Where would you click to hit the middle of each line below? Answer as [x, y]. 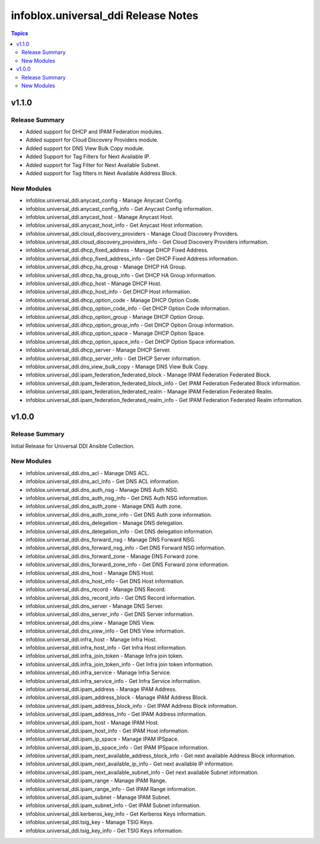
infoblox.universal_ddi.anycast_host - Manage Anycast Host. [100, 217]
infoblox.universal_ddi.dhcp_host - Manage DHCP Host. [94, 284]
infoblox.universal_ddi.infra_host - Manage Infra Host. [91, 639]
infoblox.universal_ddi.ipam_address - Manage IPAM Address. [101, 689]
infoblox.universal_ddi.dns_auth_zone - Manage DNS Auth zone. [104, 506]
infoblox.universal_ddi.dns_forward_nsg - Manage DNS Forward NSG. [111, 539]
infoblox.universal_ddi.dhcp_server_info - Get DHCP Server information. [113, 358]
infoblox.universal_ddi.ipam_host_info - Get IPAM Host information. [107, 731]
